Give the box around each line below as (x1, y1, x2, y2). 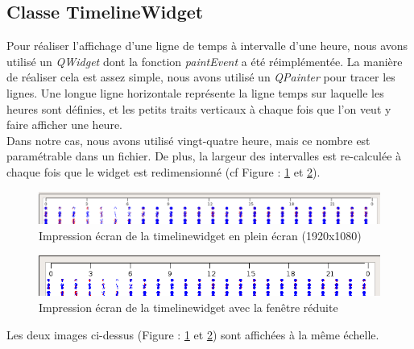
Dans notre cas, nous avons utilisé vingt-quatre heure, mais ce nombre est (6, 131, 371, 148)
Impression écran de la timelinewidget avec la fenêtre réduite (39, 299, 338, 316)
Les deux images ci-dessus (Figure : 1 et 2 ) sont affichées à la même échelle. (6, 326, 379, 343)
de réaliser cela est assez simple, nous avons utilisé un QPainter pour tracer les (6, 69, 395, 85)
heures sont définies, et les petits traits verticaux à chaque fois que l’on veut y (6, 100, 391, 117)
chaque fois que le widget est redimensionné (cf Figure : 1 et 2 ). (6, 163, 321, 180)
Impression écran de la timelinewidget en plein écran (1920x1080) (39, 226, 362, 243)
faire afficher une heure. (6, 116, 123, 133)
